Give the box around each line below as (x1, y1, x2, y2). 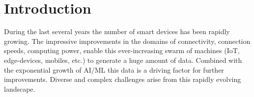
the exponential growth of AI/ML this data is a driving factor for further (4, 64, 224, 75)
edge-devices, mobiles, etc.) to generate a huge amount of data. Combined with (4, 55, 242, 65)
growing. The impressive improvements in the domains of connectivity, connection (4, 36, 251, 46)
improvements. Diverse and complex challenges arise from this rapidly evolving (4, 74, 241, 84)
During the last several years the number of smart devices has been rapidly (4, 26, 230, 37)
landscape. (4, 83, 35, 94)
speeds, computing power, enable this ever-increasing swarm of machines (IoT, (4, 45, 240, 56)
